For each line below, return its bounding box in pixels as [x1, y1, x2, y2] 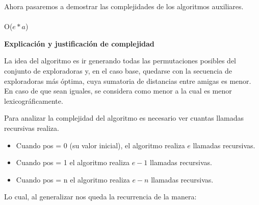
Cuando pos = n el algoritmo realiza [16, 174, 130, 185]
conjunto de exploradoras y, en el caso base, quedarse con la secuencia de [4, 65, 232, 76]
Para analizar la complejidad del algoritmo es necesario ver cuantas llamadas [4, 112, 244, 123]
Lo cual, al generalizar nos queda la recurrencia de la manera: [4, 191, 197, 202]
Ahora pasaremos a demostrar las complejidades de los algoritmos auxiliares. [4, 1, 244, 11]
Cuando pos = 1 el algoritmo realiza [16, 157, 130, 168]
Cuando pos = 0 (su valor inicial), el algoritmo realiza [16, 140, 185, 150]
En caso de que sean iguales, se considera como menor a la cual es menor [4, 85, 232, 96]
